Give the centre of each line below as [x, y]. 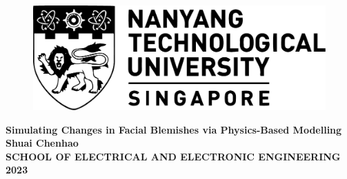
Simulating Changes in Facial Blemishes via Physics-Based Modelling [174, 129]
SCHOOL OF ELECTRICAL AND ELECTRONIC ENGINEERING [173, 156]
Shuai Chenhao [42, 143]
